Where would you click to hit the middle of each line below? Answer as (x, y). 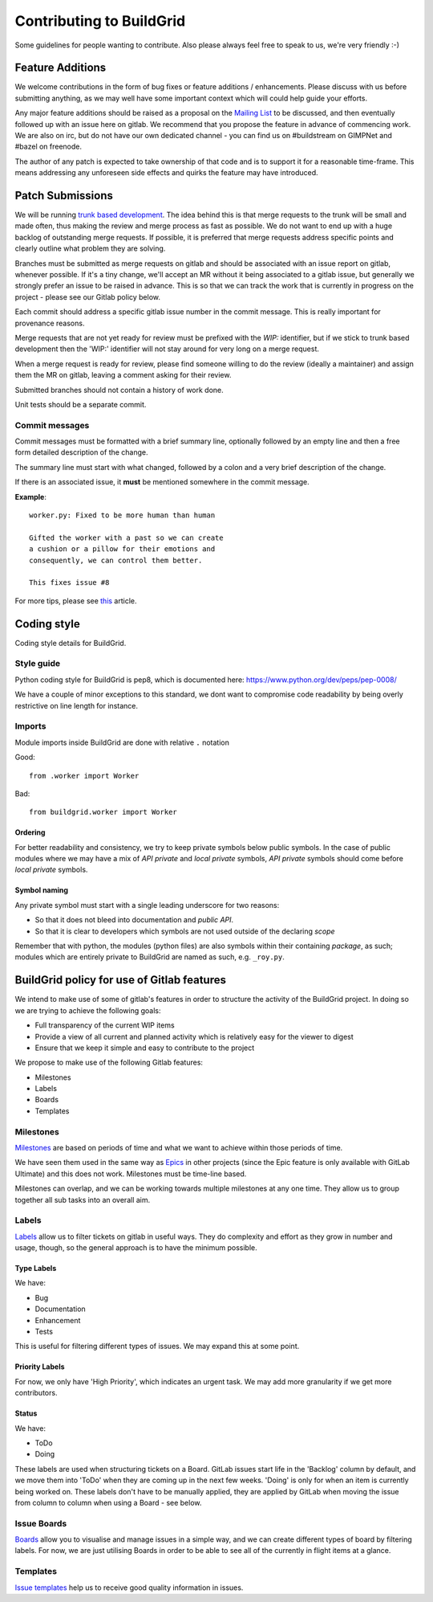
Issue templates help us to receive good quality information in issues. (129, 1588)
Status (26, 1413)
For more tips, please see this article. (76, 601)
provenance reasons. (50, 323)
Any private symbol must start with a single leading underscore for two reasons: (147, 905)
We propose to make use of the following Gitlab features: (109, 1063)
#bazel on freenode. (49, 147)
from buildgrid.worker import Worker (103, 812)
